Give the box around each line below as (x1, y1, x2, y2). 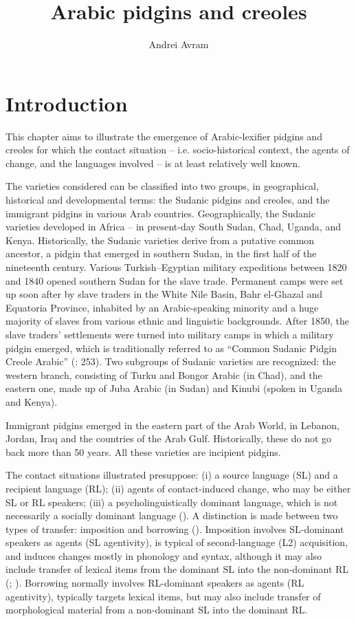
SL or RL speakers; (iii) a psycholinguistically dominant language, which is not (5, 494, 338, 509)
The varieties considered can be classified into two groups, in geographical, (5, 179, 319, 193)
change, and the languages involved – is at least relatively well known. (5, 155, 300, 170)
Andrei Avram (148, 37, 209, 52)
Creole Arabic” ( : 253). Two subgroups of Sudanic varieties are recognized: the (5, 354, 336, 369)
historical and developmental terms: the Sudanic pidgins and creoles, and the (5, 193, 330, 207)
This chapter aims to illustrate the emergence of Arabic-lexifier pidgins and (5, 129, 322, 143)
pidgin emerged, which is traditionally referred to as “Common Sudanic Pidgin (5, 340, 337, 355)
